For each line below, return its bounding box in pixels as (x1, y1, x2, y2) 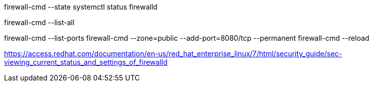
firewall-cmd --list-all (4, 18, 75, 27)
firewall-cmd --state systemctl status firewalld (4, 3, 157, 11)
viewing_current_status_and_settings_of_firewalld (4, 58, 168, 66)
